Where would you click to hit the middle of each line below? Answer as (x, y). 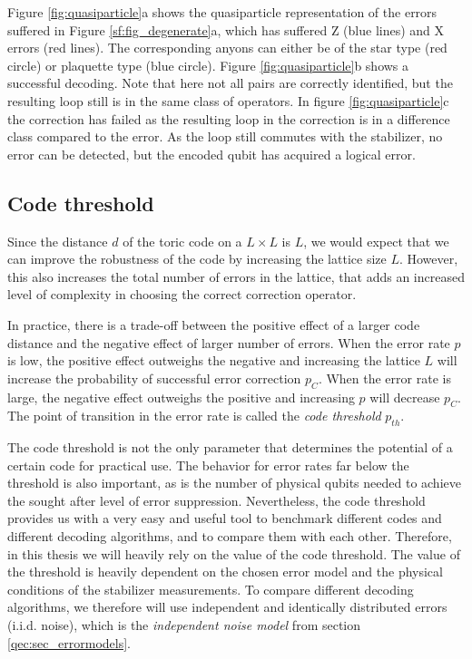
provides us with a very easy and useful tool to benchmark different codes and (225, 518)
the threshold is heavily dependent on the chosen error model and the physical (225, 572)
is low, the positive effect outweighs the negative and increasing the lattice (214, 360)
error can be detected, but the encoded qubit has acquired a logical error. (211, 154)
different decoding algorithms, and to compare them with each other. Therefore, (230, 536)
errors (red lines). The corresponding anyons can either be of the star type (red (227, 48)
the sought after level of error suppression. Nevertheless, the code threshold (216, 500)
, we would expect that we (376, 241)
